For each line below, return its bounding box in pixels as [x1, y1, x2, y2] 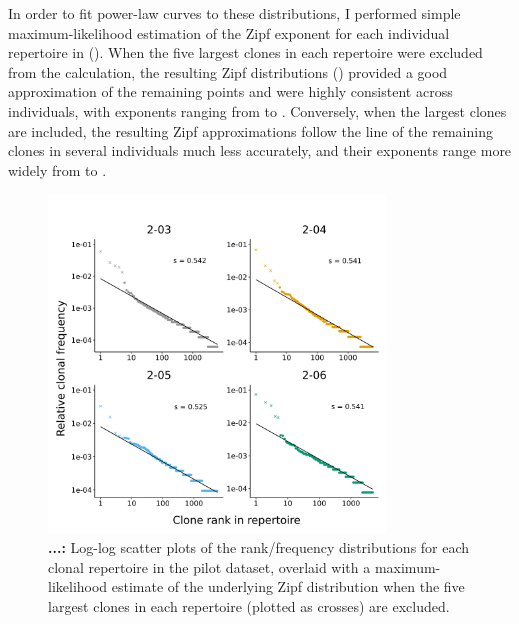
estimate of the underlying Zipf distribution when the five [111, 576, 465, 597]
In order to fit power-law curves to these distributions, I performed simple [8, 3, 461, 23]
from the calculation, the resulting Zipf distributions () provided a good [8, 61, 448, 82]
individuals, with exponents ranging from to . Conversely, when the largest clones [8, 100, 507, 121]
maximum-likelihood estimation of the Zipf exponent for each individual [8, 22, 450, 43]
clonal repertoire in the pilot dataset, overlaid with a [48, 556, 371, 577]
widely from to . [8, 159, 107, 180]
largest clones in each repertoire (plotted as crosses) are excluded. [48, 595, 450, 616]
